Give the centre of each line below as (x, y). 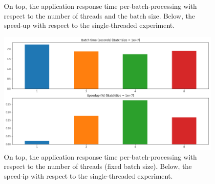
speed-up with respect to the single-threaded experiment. (89, 25)
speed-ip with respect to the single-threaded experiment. (88, 175)
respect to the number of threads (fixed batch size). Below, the (98, 166)
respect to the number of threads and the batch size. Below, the (99, 15)
